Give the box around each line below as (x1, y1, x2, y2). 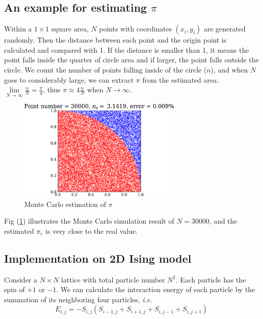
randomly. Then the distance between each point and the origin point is (4, 34, 227, 45)
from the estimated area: (142, 74, 219, 85)
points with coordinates (99, 23, 172, 34)
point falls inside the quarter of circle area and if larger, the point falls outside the (4, 54, 259, 65)
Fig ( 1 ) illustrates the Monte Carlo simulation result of (4, 216, 174, 226)
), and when (210, 64, 248, 75)
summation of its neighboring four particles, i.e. (4, 294, 152, 304)
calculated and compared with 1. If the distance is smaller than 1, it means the (4, 44, 249, 55)
